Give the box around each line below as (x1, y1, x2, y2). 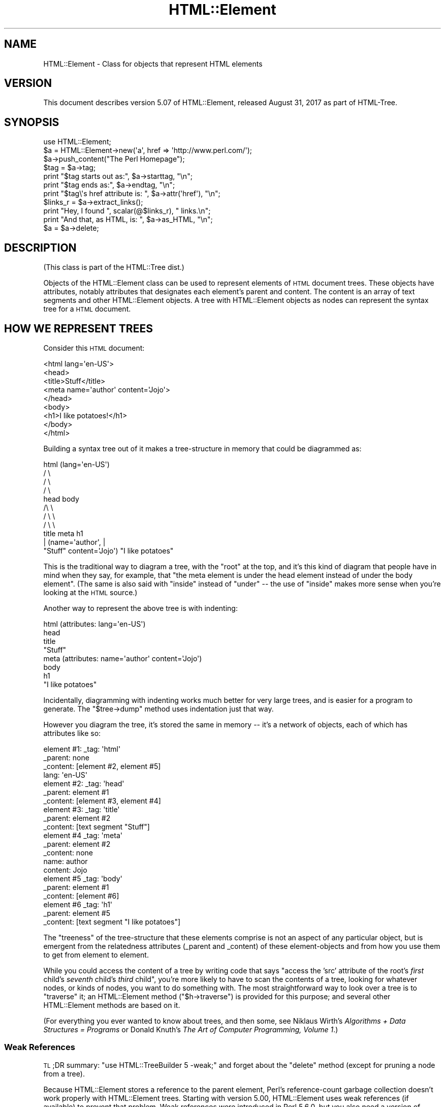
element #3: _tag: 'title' (43, 805, 120, 814)
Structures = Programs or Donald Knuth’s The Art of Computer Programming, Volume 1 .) (43, 1025, 338, 1034)
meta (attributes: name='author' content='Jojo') (43, 654, 202, 663)
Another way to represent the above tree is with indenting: (43, 603, 238, 612)
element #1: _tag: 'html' (43, 744, 121, 753)
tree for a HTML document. (43, 304, 131, 314)
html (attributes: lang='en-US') (43, 619, 146, 628)
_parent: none (43, 753, 89, 762)
